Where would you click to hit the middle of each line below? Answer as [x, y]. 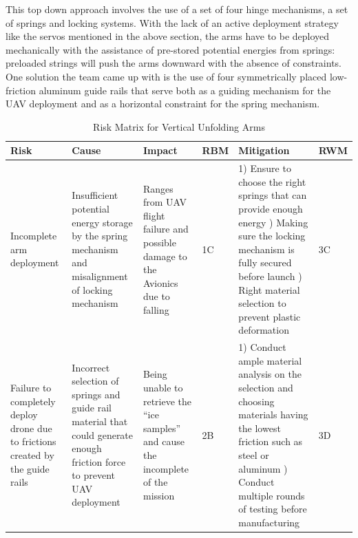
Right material [269, 289]
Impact [160, 150]
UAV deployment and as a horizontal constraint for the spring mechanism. [163, 104]
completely [33, 401]
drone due [31, 428]
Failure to [31, 387]
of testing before [273, 509]
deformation [264, 330]
